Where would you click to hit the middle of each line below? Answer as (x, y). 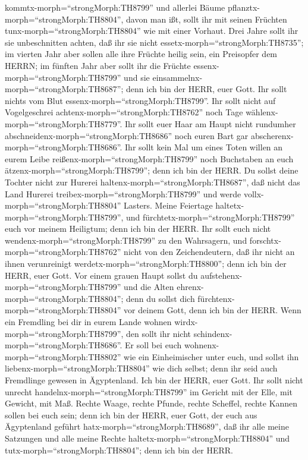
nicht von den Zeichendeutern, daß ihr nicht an (209, 252)
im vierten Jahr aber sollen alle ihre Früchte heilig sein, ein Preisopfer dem (141, 54)
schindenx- (213, 333)
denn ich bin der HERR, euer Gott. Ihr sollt (207, 89)
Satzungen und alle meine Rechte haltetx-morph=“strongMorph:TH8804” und (147, 438)
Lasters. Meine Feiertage (168, 205)
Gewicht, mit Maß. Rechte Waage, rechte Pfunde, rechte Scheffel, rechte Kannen (151, 403)
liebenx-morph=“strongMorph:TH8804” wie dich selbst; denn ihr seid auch (141, 368)
